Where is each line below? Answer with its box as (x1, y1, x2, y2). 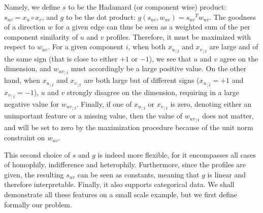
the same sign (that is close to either (4, 53, 118, 64)
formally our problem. (4, 199, 72, 209)
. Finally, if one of (76, 98, 132, 109)
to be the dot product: (65, 11, 136, 22)
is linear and (207, 169, 246, 179)
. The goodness (209, 11, 256, 22)
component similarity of (4, 31, 78, 42)
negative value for (4, 98, 59, 109)
